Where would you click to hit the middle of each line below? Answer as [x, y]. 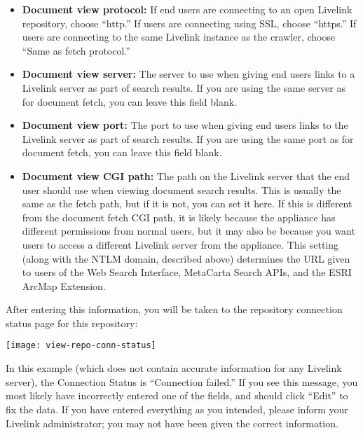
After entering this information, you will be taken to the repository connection [174, 309]
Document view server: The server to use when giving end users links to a [189, 74]
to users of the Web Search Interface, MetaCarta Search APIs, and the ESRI [187, 272]
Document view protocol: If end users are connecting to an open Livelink [187, 9]
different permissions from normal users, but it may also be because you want [189, 231]
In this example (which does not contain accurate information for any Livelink [174, 368]
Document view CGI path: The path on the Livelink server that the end [186, 175]
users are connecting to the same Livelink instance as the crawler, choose [179, 37]
